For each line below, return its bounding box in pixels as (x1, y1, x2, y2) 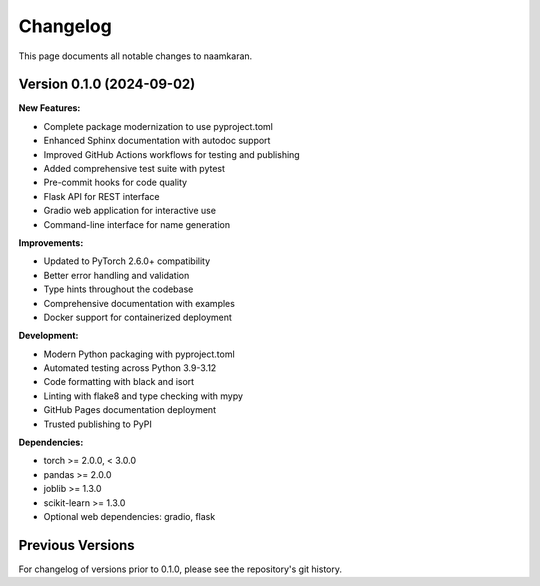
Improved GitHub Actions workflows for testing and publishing (43, 148, 300, 160)
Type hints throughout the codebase (43, 283, 194, 295)
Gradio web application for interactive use (43, 205, 217, 217)
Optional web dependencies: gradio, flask (43, 511, 216, 522)
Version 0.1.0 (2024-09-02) (18, 76, 196, 93)
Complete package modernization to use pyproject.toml (43, 120, 274, 132)
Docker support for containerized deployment (43, 311, 232, 323)
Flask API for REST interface (43, 190, 160, 202)
